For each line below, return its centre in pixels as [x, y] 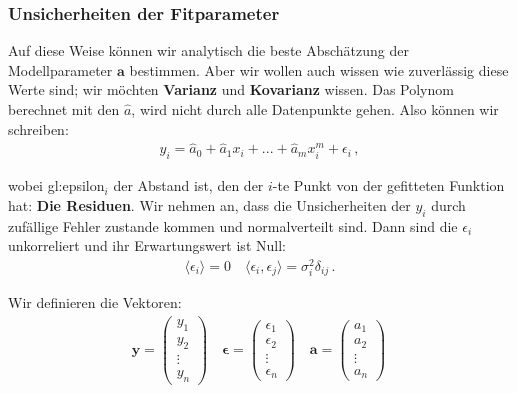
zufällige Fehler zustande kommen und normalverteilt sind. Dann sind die [233, 225]
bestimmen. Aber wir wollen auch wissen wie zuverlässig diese [319, 69]
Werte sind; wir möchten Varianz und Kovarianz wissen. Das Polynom [231, 89]
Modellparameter [60, 69]
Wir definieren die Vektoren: [95, 302]
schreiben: [38, 128]
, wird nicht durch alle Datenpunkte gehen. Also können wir [315, 109]
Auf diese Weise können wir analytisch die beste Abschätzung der [209, 50]
